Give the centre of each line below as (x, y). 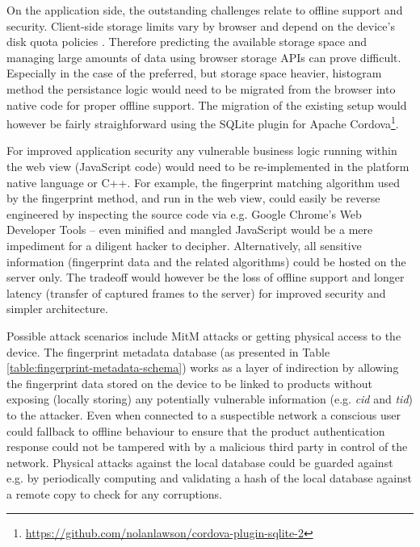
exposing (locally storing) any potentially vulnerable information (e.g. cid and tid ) (210, 399)
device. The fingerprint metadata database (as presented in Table (168, 351)
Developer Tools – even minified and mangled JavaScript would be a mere (190, 230)
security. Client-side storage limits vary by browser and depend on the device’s (201, 25)
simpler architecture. (57, 309)
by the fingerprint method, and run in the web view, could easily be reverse (193, 198)
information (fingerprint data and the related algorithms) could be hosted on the (206, 261)
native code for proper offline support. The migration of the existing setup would (207, 104)
